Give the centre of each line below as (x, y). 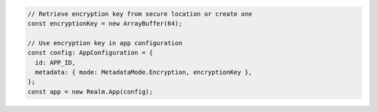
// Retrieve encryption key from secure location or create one (140, 14)
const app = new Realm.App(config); (90, 91)
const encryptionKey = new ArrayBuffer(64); (105, 23)
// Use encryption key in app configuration (105, 43)
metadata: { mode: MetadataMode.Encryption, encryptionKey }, (144, 72)
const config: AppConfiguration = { (90, 53)
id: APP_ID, (56, 62)
